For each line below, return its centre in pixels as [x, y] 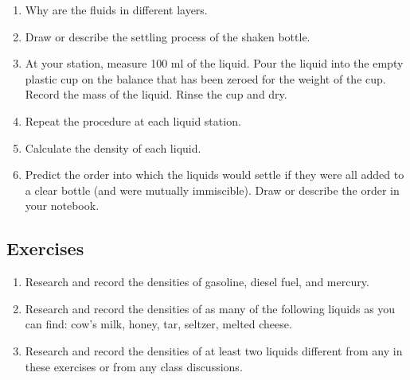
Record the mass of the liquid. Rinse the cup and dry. [156, 94]
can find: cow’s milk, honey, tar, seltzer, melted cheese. [158, 324]
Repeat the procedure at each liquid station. [133, 120]
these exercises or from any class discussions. [134, 366]
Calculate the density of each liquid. [113, 147]
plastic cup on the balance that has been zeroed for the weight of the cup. [205, 78]
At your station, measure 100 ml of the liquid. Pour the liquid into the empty [214, 63]
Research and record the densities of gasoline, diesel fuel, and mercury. [197, 282]
